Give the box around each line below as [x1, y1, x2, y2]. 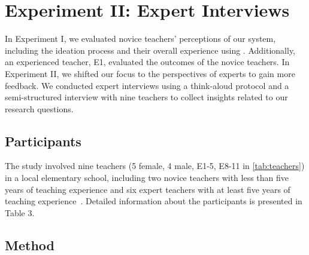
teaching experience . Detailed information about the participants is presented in [5, 195, 302, 207]
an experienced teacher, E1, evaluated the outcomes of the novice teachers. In [5, 56, 290, 68]
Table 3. [5, 206, 35, 219]
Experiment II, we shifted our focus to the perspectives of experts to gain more [5, 67, 295, 79]
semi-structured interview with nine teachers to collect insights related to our [5, 91, 288, 103]
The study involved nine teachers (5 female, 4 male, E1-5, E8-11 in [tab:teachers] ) [5, 159, 305, 172]
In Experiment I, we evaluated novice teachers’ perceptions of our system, [5, 32, 276, 45]
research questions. [5, 102, 74, 115]
